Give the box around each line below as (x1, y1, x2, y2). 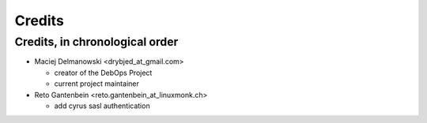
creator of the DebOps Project (54, 68, 153, 77)
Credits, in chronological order (14, 35, 179, 49)
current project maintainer (54, 79, 140, 88)
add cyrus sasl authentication (54, 101, 150, 110)
